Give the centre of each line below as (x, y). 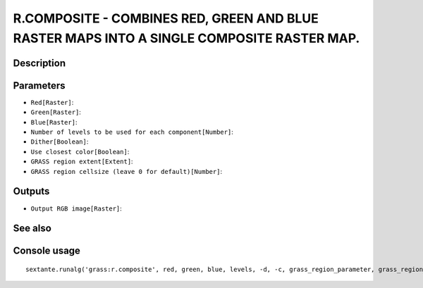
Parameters (39, 86)
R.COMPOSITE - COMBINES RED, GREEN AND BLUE (166, 18)
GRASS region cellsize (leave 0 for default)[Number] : (126, 171)
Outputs (31, 191)
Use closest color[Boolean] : (80, 151)
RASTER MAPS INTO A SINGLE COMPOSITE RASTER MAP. (186, 38)
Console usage (47, 251)
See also (32, 228)
